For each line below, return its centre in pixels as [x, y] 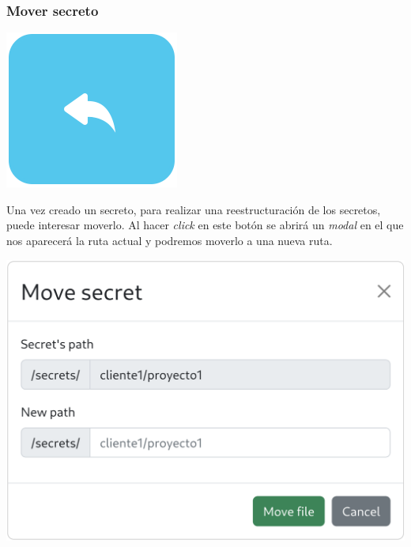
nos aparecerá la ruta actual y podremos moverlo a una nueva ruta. [170, 240]
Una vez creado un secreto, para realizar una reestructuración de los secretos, [194, 209]
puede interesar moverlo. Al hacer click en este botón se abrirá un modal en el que [205, 225]
